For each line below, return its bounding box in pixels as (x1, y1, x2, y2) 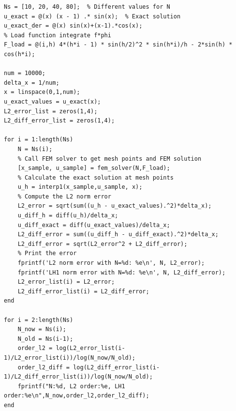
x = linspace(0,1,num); (4, 89, 80, 96)
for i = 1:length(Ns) (4, 136, 74, 143)
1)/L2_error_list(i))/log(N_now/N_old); (4, 354, 136, 361)
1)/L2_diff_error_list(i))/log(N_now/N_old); (4, 373, 153, 381)
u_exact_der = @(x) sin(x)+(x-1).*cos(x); (4, 22, 143, 30)
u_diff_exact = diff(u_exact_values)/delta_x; (17, 221, 170, 228)
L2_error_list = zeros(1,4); (4, 107, 98, 115)
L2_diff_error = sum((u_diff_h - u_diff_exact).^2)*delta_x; (17, 231, 219, 238)
